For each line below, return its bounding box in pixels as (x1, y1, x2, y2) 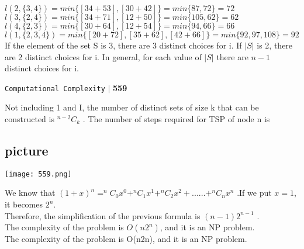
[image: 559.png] (5, 170, 72, 178)
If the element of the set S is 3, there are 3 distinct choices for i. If (5, 39, 242, 51)
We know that (5, 186, 56, 199)
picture (5, 141, 49, 160)
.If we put (237, 186, 272, 199)
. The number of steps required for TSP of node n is (82, 113, 270, 125)
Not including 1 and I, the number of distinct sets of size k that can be (5, 101, 259, 113)
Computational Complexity (5, 84, 105, 93)
